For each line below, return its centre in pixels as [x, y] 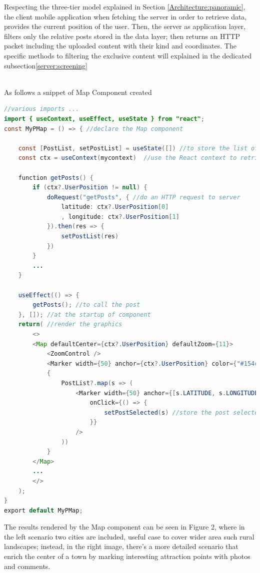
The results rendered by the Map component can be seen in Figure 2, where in [124, 527]
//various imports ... [42, 109]
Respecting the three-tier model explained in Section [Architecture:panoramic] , [125, 6]
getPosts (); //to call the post [86, 305]
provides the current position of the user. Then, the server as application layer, [125, 26]
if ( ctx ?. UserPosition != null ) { [90, 188]
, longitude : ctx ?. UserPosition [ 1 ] [120, 217]
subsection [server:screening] [46, 65]
